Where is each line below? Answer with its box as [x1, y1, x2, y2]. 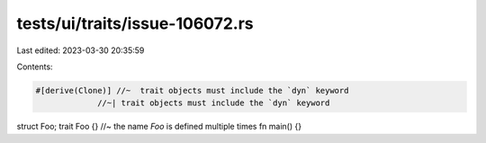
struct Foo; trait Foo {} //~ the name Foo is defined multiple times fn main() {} [16, 121, 301, 132]
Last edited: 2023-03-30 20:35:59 [16, 45, 145, 56]
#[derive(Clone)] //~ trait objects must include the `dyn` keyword [35, 85, 349, 95]
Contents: [16, 61, 53, 72]
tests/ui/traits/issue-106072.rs [16, 13, 254, 33]
